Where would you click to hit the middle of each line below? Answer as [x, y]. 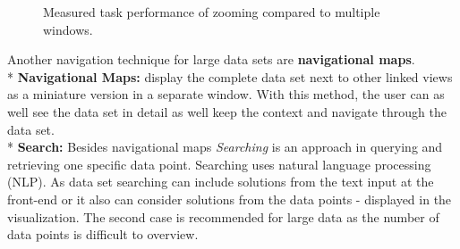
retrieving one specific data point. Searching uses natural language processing [219, 164]
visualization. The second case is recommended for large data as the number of [223, 216]
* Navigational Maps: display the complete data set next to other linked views [230, 76]
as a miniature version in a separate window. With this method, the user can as [226, 94]
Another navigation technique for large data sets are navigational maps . [211, 59]
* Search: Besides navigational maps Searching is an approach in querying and [225, 147]
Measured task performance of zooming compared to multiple [212, 12]
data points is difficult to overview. [103, 234]
